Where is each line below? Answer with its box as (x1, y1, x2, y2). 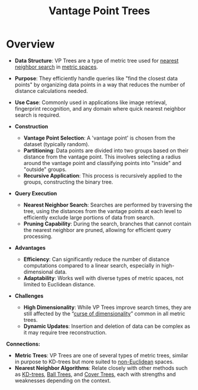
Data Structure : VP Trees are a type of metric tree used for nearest (14, 57, 179, 64)
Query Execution (14, 189, 57, 196)
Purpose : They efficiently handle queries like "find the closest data (14, 75, 178, 82)
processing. (23, 233, 53, 240)
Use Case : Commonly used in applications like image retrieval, (14, 99, 167, 106)
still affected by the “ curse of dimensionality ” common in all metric (23, 310, 186, 317)
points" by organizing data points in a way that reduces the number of (14, 81, 185, 88)
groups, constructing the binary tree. (23, 178, 113, 185)
